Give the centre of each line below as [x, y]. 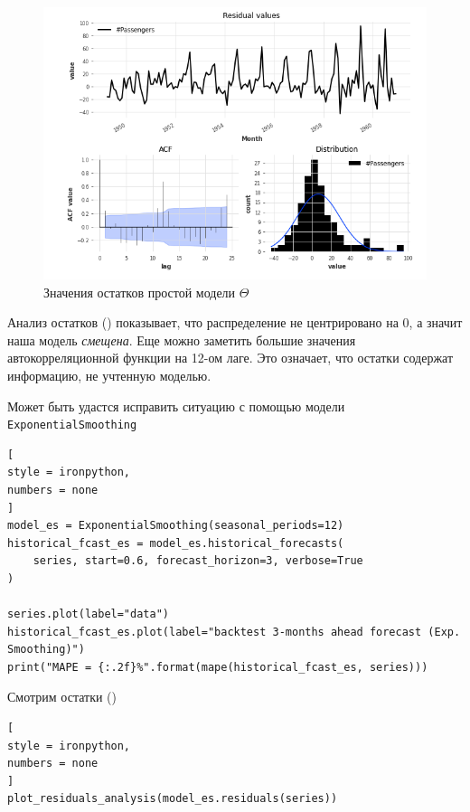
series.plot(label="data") [88, 614]
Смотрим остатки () [62, 697]
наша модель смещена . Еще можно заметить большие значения [182, 340]
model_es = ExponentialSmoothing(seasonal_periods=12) [176, 526]
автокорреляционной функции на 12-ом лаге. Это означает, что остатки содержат [230, 358]
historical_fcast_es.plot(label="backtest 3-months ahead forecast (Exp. [234, 632]
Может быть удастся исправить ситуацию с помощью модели [176, 406]
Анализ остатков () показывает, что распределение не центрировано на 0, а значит [235, 322]
